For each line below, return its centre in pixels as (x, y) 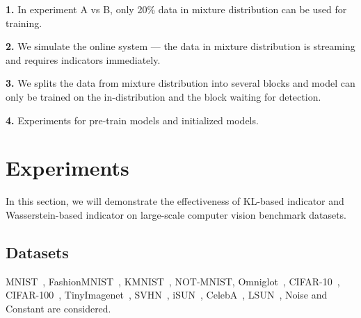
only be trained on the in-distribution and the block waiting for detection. (163, 96)
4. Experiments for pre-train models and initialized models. (132, 120)
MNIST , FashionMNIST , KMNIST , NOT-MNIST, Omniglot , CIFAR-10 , (173, 281)
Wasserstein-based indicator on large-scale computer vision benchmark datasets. (176, 214)
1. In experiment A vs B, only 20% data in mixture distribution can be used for (176, 9)
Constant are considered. (58, 308)
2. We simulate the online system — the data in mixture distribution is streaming (180, 46)
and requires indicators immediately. (83, 59)
